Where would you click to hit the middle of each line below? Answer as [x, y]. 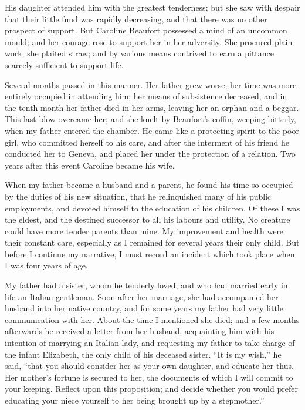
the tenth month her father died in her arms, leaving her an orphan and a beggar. [152, 107]
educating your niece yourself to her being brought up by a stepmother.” [135, 400]
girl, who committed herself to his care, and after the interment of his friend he [147, 142]
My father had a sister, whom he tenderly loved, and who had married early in [146, 285]
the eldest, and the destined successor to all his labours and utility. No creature [148, 219]
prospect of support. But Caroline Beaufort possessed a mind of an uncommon [146, 30]
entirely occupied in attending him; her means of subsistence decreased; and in [146, 96]
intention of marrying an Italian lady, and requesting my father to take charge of [150, 343]
